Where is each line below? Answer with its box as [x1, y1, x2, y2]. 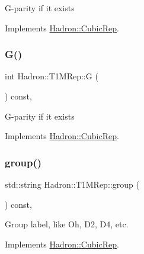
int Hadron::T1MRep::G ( [5, 70, 98, 82]
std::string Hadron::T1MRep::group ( [5, 178, 139, 190]
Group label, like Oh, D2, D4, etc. [5, 218, 129, 230]
